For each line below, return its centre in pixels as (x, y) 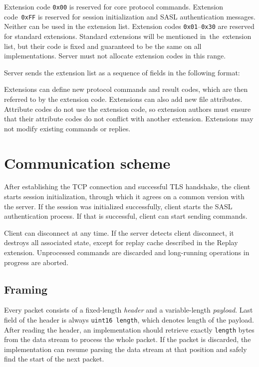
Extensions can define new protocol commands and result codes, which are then (126, 89)
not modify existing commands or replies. (67, 128)
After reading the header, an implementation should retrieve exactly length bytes (129, 329)
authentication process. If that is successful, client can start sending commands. (126, 216)
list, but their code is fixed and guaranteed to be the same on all (103, 46)
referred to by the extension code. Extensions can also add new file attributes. (123, 99)
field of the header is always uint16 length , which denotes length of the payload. (129, 319)
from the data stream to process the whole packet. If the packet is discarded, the (128, 339)
